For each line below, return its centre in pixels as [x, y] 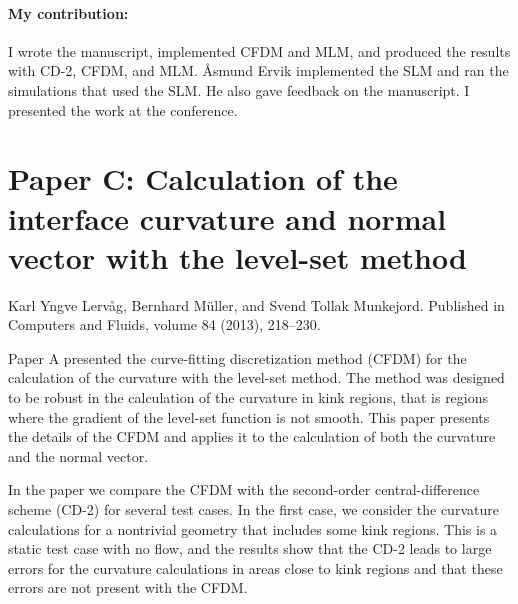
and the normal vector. [78, 455]
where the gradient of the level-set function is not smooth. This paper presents [249, 416]
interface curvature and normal [227, 217]
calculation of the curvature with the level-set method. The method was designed [256, 377]
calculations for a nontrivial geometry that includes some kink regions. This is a [253, 528]
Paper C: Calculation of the [203, 178]
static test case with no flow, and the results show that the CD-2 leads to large [250, 548]
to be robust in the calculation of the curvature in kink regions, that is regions [248, 397]
